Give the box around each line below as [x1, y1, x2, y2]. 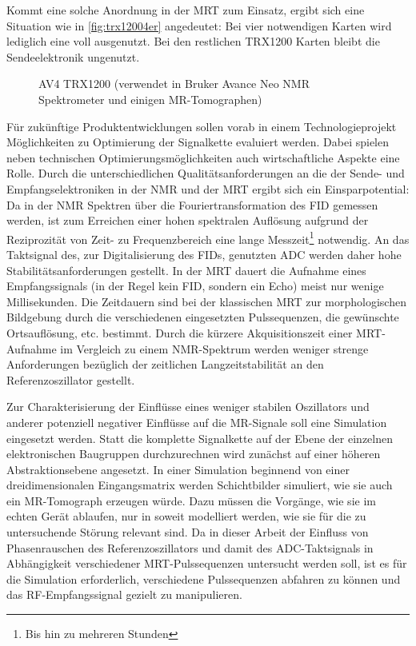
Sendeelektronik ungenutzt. [6, 48, 140, 65]
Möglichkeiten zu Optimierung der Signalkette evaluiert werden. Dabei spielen [6, 134, 390, 150]
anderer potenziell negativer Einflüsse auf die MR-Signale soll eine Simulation [6, 413, 387, 430]
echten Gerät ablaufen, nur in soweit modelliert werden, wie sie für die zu [6, 508, 366, 524]
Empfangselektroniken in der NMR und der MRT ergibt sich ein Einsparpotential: [6, 180, 410, 197]
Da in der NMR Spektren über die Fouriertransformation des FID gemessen [6, 196, 378, 213]
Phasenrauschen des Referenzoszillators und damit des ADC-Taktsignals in [6, 539, 374, 556]
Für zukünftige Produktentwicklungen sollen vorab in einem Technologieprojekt [6, 118, 397, 134]
